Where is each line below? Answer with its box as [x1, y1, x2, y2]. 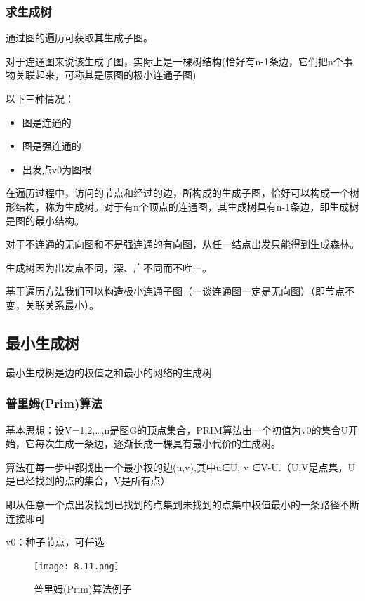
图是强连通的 [22, 138, 81, 153]
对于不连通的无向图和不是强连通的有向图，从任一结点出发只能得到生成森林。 [6, 237, 359, 251]
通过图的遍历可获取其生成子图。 [6, 30, 153, 45]
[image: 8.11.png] [34, 561, 119, 572]
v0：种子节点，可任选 [6, 534, 105, 549]
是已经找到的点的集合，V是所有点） [6, 473, 171, 488]
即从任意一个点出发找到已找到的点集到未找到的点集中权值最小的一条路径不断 [6, 496, 359, 511]
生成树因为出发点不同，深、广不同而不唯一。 [6, 260, 212, 275]
